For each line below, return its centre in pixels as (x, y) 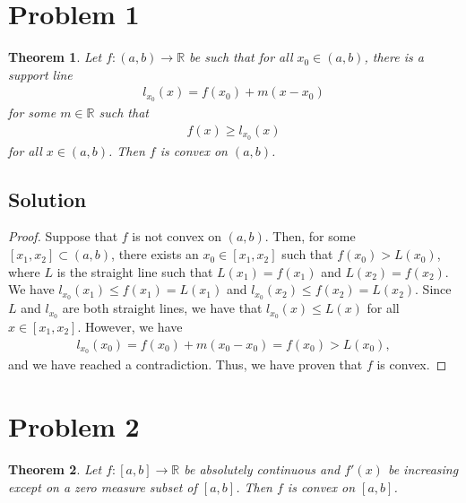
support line (40, 74)
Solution (47, 199)
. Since (433, 289)
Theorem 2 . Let (55, 469)
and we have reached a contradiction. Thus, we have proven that (186, 364)
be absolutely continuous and (262, 469)
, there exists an (155, 254)
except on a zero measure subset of (103, 486)
